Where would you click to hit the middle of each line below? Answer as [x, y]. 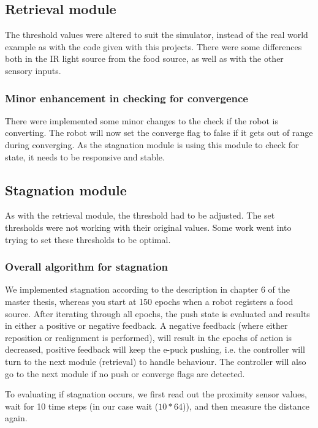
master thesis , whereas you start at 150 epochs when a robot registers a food [149, 301]
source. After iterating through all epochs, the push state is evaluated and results [157, 313]
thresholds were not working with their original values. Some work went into [148, 227]
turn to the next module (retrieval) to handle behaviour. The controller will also [156, 361]
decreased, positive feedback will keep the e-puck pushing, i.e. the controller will [155, 349]
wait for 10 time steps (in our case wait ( [82, 406]
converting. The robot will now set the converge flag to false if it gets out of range [159, 133]
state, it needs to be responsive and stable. [85, 156]
